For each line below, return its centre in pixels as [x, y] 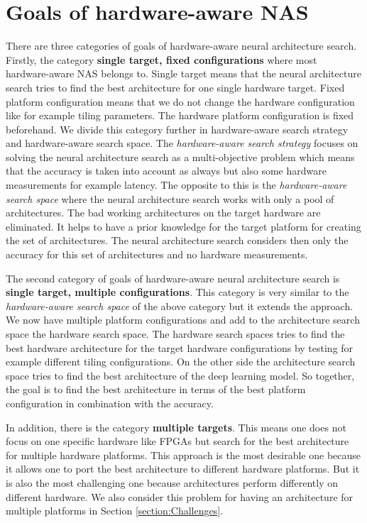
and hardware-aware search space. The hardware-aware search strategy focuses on [182, 143]
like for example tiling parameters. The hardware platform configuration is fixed [180, 115]
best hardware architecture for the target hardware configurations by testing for [180, 347]
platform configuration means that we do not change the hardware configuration [180, 101]
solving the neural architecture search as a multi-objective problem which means [180, 156]
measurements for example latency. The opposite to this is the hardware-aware [176, 185]
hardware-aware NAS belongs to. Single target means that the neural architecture [183, 73]
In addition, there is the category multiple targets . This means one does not [176, 427]
